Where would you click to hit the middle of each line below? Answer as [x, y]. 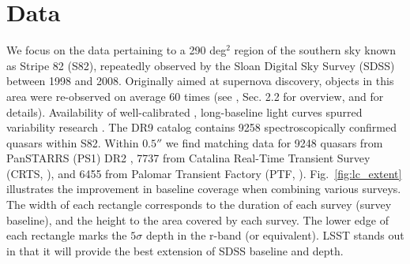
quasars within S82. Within [73, 142]
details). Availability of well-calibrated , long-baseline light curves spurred [184, 112]
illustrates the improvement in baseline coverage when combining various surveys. [204, 189]
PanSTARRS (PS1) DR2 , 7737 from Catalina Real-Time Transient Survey [188, 158]
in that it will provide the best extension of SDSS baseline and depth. [175, 250]
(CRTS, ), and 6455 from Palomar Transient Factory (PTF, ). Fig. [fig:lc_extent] [204, 173]
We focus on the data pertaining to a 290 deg [117, 50]
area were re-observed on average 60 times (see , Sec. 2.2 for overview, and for [195, 96]
